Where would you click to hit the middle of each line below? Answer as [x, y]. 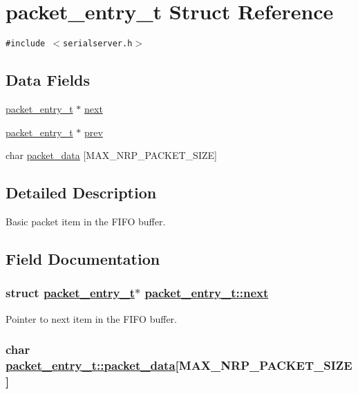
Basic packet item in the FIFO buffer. [86, 221]
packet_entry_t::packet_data [91, 365]
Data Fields [48, 80]
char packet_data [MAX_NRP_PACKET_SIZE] [111, 155]
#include [26, 44]
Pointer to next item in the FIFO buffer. [91, 318]
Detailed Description [81, 193]
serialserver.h [98, 44]
